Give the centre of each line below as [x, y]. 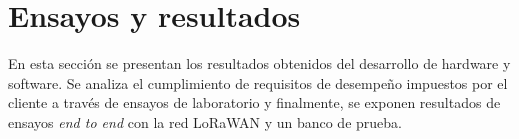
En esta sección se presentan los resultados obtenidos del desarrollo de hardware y [259, 63]
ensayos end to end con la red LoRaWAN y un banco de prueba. [205, 121]
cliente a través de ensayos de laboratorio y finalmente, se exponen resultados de [254, 102]
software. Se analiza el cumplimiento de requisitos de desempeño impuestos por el [258, 82]
